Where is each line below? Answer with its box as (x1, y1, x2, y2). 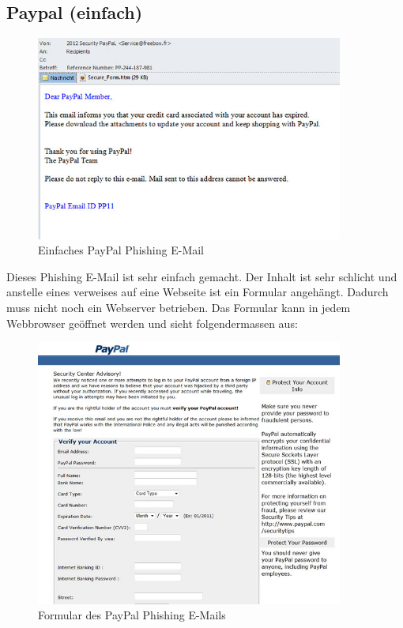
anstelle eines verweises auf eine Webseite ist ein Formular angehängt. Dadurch (6, 284, 389, 300)
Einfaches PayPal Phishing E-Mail (38, 242, 204, 258)
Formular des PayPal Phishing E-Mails (38, 607, 226, 623)
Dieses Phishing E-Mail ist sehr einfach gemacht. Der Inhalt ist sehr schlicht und (6, 268, 397, 284)
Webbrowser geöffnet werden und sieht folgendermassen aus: (6, 314, 298, 331)
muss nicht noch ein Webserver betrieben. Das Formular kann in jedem (6, 299, 351, 315)
